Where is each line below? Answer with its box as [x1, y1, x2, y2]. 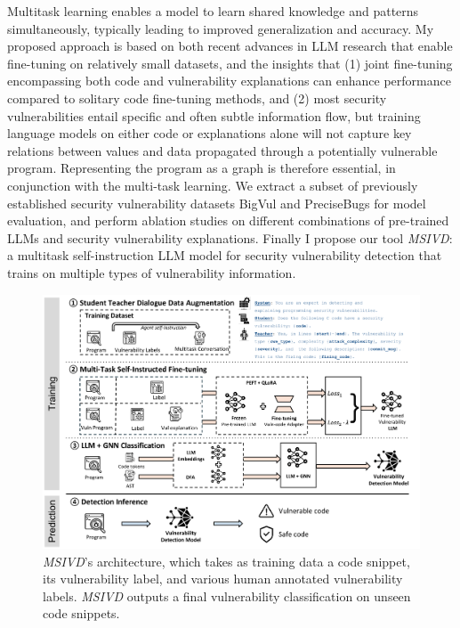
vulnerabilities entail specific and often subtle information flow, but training [7, 106, 421, 125]
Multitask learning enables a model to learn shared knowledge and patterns [7, 2, 419, 20]
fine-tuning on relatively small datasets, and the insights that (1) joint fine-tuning [7, 53, 453, 72]
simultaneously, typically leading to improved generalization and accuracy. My [7, 19, 434, 37]
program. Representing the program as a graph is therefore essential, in [7, 159, 396, 177]
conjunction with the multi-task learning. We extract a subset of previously [7, 175, 418, 194]
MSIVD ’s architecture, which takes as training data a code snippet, [43, 551, 410, 570]
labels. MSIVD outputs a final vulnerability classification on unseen [43, 586, 411, 605]
